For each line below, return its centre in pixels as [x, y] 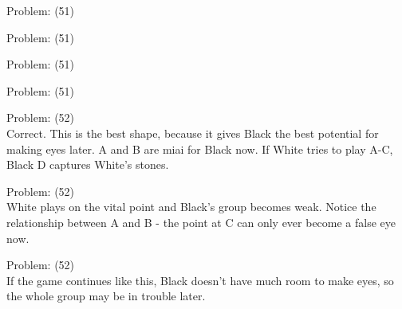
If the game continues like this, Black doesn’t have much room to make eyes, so [200, 280]
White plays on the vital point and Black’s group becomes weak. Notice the [191, 207]
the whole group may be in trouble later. [106, 296]
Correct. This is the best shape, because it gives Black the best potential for [193, 133]
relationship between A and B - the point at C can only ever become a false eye [201, 222]
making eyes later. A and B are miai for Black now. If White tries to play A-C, [200, 149]
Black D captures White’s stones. [88, 164]
